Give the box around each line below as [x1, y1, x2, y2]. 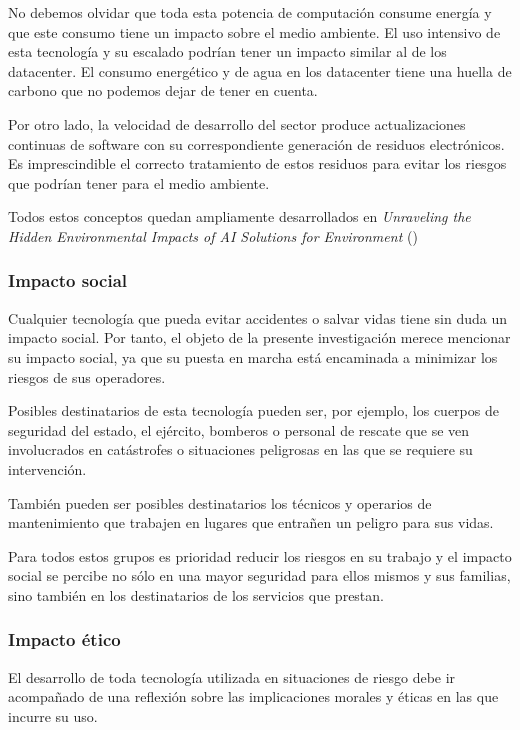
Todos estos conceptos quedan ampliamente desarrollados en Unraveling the [8, 206, 471, 227]
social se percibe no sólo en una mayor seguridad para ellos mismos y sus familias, [8, 565, 511, 586]
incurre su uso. [8, 705, 98, 726]
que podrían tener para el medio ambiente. [8, 172, 270, 193]
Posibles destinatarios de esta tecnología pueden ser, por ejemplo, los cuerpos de [8, 400, 499, 421]
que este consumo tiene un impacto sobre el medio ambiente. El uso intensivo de [8, 21, 501, 42]
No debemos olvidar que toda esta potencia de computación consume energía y [8, 2, 492, 22]
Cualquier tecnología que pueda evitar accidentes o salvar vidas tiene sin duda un [8, 307, 507, 328]
